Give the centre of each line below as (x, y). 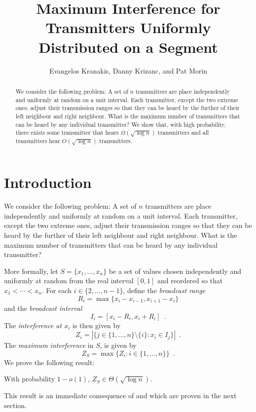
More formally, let (31, 271)
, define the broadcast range (164, 290)
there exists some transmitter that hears (67, 132)
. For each (57, 290)
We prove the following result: (49, 362)
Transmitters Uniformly (128, 27)
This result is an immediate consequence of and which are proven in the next (120, 395)
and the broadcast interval (43, 308)
